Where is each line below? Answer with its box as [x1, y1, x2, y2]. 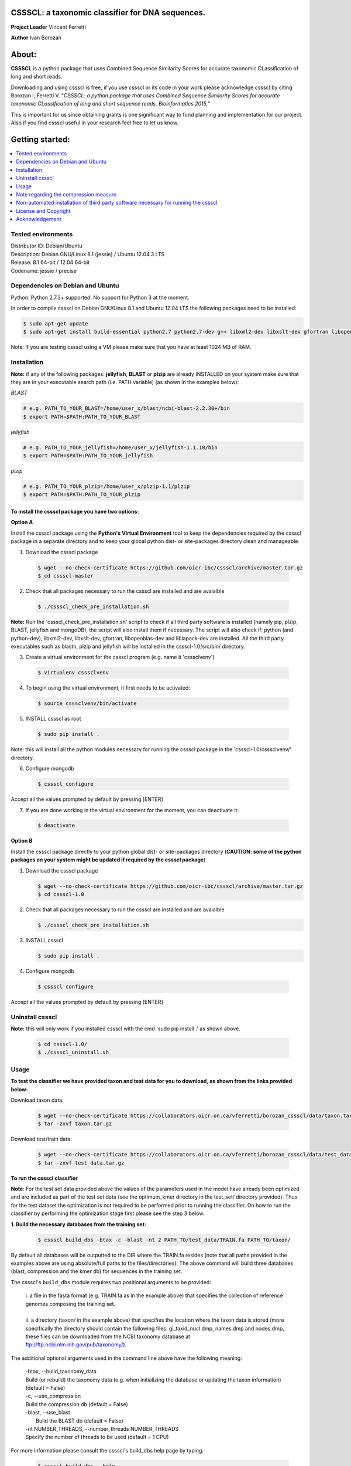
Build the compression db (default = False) [25, 1400, 128, 1407]
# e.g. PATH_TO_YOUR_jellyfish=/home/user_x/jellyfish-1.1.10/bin [23, 444, 218, 451]
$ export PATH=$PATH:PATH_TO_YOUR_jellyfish [23, 452, 153, 459]
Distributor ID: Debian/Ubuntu [11, 242, 82, 249]
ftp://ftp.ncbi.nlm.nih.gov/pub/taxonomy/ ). [25, 1341, 127, 1348]
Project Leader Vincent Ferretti [11, 23, 86, 30]
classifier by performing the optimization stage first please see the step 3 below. [11, 1210, 205, 1217]
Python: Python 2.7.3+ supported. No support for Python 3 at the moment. [11, 294, 190, 301]
